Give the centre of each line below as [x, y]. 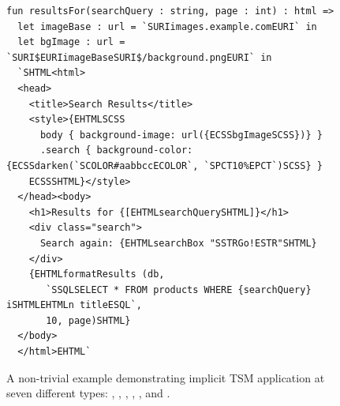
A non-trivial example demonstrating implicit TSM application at [166, 377]
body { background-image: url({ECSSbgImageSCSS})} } [181, 135]
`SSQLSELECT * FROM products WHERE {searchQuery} [179, 289]
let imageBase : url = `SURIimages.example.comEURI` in [167, 26]
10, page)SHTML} [88, 320]
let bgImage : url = [71, 42]
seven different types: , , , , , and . [88, 393]
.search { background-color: [116, 150]
